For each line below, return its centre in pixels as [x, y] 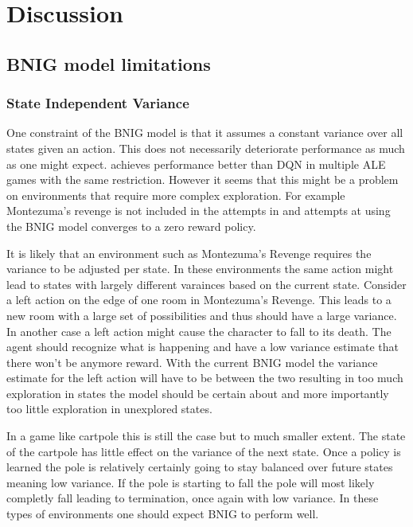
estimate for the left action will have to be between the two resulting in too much [205, 378]
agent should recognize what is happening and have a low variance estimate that [203, 347]
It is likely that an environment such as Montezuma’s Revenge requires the [189, 253]
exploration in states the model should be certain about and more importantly [198, 393]
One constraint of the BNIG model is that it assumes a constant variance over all [205, 133]
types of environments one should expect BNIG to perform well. [163, 514]
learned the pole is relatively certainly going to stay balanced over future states [200, 467]
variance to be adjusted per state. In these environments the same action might [200, 269]
